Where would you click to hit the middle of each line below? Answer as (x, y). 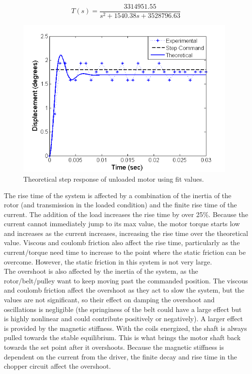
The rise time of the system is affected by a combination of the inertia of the (118, 195)
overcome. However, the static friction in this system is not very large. (108, 261)
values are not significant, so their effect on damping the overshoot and (109, 300)
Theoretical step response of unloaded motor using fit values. (114, 179)
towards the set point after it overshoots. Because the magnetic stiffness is (114, 347)
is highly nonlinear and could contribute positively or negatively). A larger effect (124, 319)
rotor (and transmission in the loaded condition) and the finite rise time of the (120, 205)
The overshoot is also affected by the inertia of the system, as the (101, 271)
